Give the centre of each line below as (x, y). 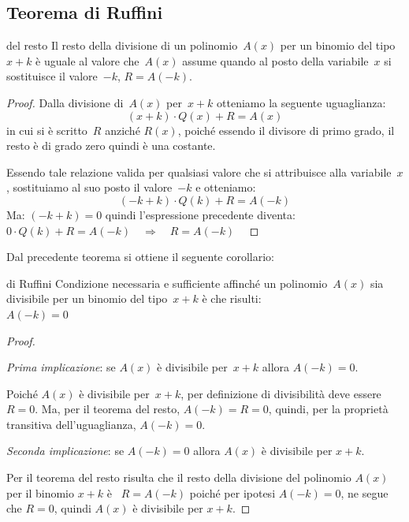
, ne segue (364, 492)
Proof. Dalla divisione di (65, 102)
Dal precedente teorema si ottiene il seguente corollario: (140, 257)
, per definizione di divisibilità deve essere (281, 393)
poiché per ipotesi (232, 492)
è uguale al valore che (87, 60)
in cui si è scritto (47, 130)
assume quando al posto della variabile (275, 60)
